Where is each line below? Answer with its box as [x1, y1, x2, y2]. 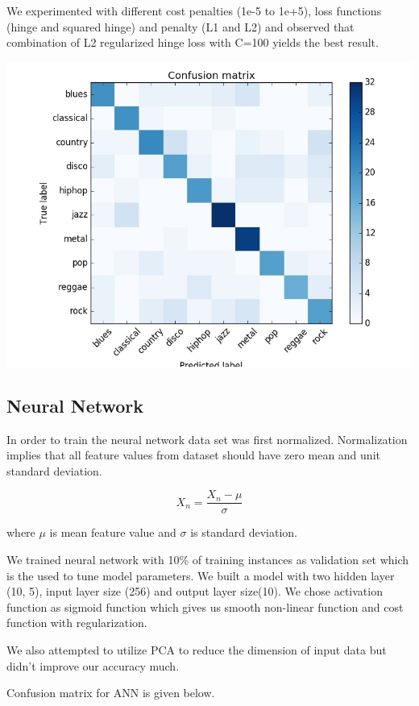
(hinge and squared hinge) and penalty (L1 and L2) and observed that [6, 18, 355, 35]
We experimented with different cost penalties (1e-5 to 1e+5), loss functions [6, 2, 382, 19]
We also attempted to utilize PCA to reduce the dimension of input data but [6, 641, 387, 658]
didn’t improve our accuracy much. [6, 657, 180, 674]
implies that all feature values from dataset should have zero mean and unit [6, 446, 380, 463]
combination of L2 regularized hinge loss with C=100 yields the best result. [6, 34, 379, 51]
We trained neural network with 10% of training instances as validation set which [6, 551, 409, 568]
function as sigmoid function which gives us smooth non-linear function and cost [6, 598, 404, 615]
